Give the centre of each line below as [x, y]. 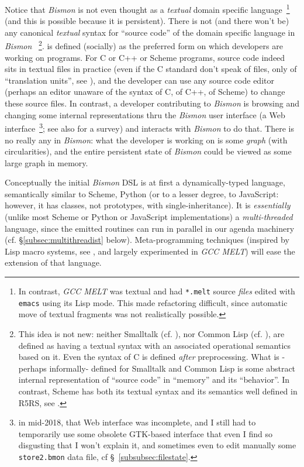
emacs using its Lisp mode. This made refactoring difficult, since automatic [153, 302]
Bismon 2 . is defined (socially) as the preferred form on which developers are [144, 45]
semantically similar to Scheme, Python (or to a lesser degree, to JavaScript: [142, 193]
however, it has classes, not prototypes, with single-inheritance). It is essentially [148, 205]
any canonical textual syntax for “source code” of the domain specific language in [150, 32]
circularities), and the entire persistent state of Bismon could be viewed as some [148, 151]
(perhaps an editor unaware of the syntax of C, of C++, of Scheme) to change [145, 92]
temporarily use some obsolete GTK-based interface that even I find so [145, 433]
